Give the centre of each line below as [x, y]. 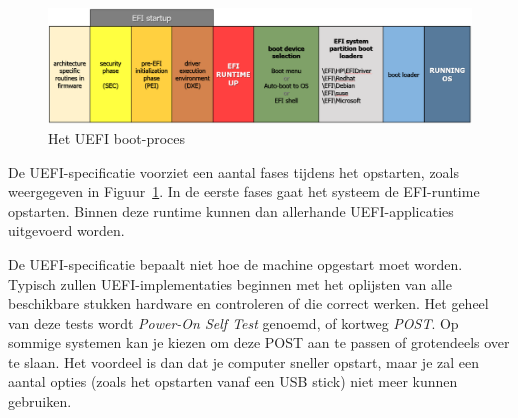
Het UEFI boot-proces [117, 137]
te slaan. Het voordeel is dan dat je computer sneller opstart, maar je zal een [244, 361]
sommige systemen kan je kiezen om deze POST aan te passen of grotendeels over [259, 342]
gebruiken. [40, 401]
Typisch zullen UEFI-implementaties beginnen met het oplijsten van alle [230, 283]
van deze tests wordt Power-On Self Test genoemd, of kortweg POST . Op [233, 322]
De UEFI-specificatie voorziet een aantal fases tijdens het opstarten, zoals [234, 171]
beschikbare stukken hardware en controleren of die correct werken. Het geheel [248, 303]
